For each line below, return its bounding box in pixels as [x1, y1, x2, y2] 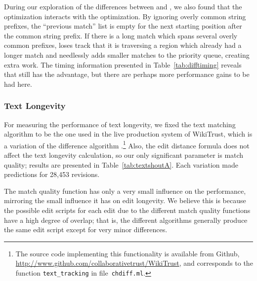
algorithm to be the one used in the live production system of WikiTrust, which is [4, 129, 253, 139]
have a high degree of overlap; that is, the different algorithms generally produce [4, 214, 248, 225]
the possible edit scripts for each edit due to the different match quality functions [4, 205, 251, 215]
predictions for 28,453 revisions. [4, 169, 100, 179]
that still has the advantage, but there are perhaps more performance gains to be [4, 69, 250, 79]
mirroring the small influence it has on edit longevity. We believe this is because [4, 195, 246, 206]
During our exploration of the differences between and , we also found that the [4, 1, 242, 11]
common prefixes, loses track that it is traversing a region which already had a [4, 40, 242, 50]
